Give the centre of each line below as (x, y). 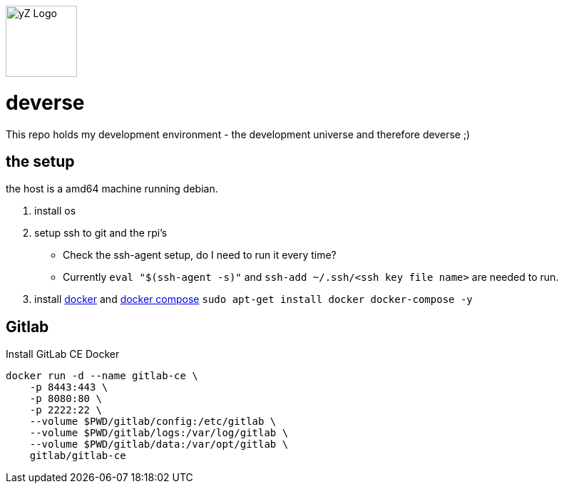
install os (55, 211)
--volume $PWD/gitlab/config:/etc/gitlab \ (153, 422)
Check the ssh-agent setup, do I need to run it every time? (200, 255)
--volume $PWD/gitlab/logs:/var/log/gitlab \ (159, 433)
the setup (40, 161)
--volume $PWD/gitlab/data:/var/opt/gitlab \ (159, 444)
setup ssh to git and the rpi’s (101, 233)
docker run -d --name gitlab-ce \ (102, 376)
